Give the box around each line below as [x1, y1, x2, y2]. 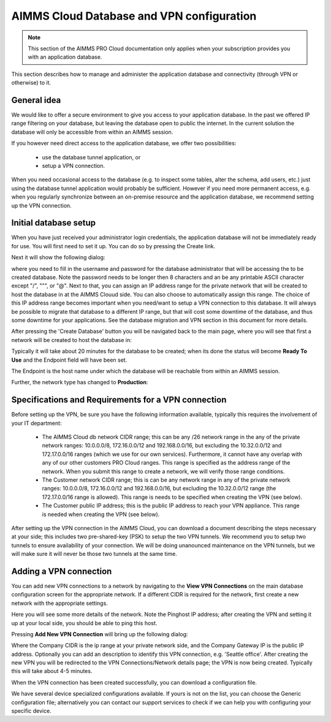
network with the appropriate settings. [11, 599, 108, 607]
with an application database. [28, 53, 102, 61]
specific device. [11, 707, 51, 715]
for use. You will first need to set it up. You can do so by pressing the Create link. [11, 242, 216, 249]
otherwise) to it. [11, 79, 51, 86]
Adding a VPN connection [11, 566, 112, 576]
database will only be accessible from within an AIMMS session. [11, 128, 173, 135]
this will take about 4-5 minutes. [11, 667, 93, 675]
